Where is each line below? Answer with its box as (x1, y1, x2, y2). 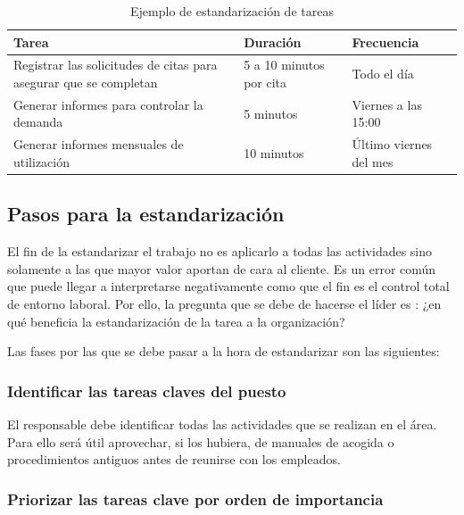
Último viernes (352, 135, 433, 154)
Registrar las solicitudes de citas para (13, 55, 218, 74)
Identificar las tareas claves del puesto (7, 379, 286, 402)
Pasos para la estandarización (7, 200, 285, 228)
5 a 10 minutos (244, 55, 325, 74)
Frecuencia (352, 32, 419, 51)
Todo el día (352, 64, 414, 83)
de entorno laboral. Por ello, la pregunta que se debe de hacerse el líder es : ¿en (7, 294, 442, 312)
